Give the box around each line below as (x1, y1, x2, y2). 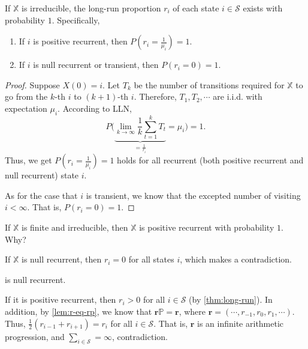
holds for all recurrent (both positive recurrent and (117, 154, 304, 166)
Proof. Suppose (5, 78, 60, 91)
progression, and (5, 330, 65, 342)
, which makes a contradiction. (180, 253, 292, 266)
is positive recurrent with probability (139, 220, 274, 233)
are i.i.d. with (213, 90, 262, 103)
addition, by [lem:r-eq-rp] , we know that (5, 305, 152, 317)
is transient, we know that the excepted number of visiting (86, 189, 301, 201)
